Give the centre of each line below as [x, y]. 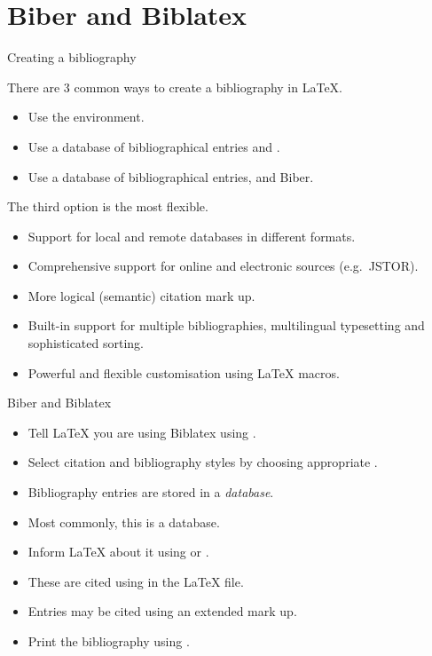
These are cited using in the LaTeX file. [136, 581]
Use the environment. [86, 117]
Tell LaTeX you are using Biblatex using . [142, 432]
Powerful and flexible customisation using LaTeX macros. [184, 372]
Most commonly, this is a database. [124, 522]
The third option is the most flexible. [108, 206]
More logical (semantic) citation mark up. [141, 295]
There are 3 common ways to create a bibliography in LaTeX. [175, 87]
